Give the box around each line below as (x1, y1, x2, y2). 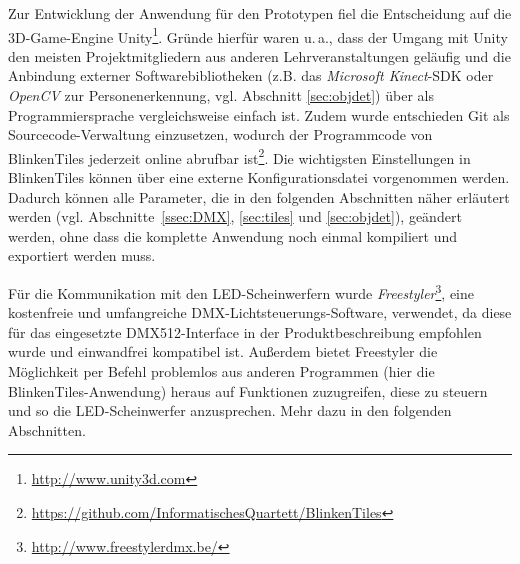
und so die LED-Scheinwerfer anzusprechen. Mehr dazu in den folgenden (8, 400, 452, 421)
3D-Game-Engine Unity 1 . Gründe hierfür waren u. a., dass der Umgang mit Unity (8, 23, 508, 47)
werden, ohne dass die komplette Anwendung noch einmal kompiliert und (8, 225, 458, 246)
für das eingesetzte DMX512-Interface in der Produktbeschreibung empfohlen (8, 321, 482, 342)
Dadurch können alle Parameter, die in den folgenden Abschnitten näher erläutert (8, 186, 510, 207)
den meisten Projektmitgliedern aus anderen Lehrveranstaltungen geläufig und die (8, 45, 511, 66)
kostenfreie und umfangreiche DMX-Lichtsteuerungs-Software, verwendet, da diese (8, 302, 512, 323)
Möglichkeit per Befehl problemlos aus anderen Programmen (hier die (8, 361, 435, 382)
